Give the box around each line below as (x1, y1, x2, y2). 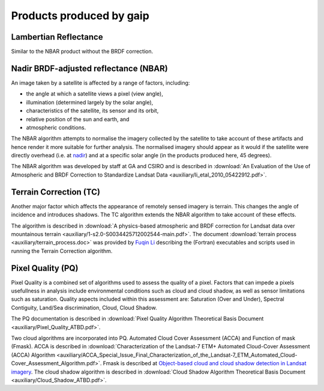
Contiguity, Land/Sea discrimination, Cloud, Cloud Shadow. (11, 304, 157, 311)
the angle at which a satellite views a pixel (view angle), (26, 90, 163, 97)
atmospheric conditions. (26, 124, 86, 131)
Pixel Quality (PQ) (11, 263, 79, 273)
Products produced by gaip (11, 9, 149, 22)
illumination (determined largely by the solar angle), (26, 99, 154, 106)
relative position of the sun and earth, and (26, 115, 130, 123)
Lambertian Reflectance (11, 32, 103, 42)
